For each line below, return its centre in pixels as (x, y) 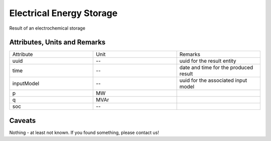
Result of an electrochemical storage (47, 28)
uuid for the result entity (208, 61)
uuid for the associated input (213, 80)
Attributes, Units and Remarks (57, 42)
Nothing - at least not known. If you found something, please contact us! (84, 132)
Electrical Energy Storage (63, 13)
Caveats (23, 120)
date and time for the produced (216, 68)
